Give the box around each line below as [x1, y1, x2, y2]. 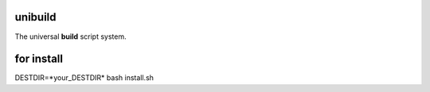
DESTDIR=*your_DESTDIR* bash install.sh [14, 73, 154, 82]
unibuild [14, 10, 57, 24]
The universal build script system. [14, 32, 127, 41]
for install [14, 52, 64, 66]
